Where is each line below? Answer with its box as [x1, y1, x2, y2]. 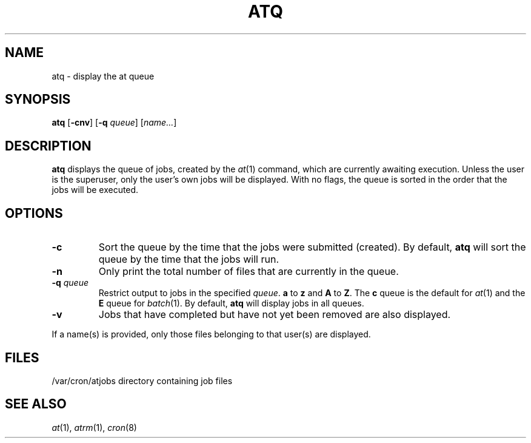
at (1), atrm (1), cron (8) [52, 422, 137, 433]
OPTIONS [5, 205, 63, 221]
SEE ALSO [5, 396, 67, 412]
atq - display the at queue [52, 70, 155, 81]
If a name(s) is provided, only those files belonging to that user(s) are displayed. [52, 329, 371, 340]
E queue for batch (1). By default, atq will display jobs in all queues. [98, 298, 364, 309]
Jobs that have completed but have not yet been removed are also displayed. [98, 308, 451, 321]
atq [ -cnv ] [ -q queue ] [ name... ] [52, 117, 177, 128]
